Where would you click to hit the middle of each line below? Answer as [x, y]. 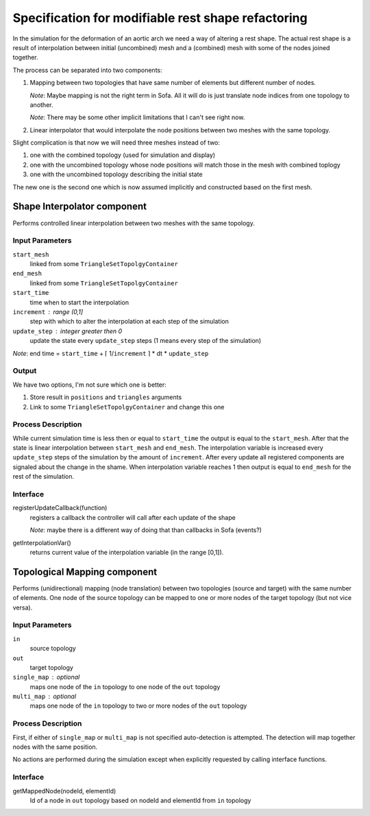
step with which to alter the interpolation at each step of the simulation [129, 322]
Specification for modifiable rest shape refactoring [160, 18]
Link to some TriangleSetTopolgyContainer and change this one [127, 407]
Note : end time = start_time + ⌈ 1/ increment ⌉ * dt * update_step [111, 353]
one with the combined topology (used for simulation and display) [123, 155]
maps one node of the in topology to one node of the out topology [125, 686]
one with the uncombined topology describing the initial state [116, 174]
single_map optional [46, 677]
